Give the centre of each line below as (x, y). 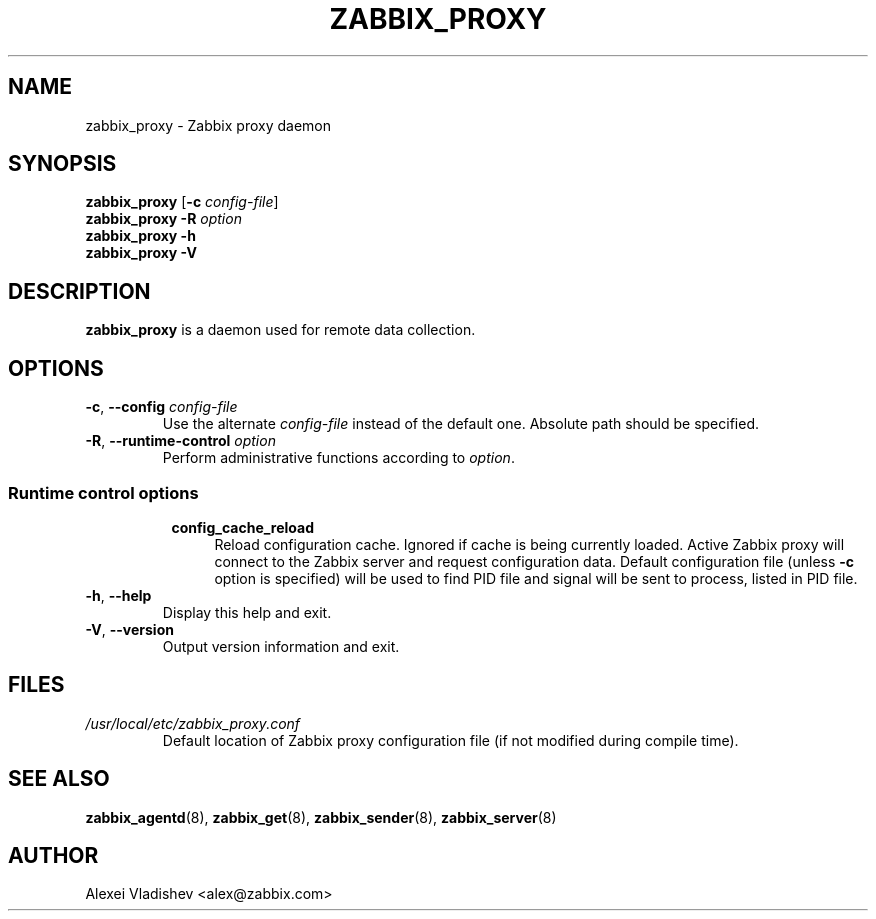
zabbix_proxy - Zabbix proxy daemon (208, 125)
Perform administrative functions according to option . (338, 458)
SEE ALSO (59, 779)
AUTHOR (53, 855)
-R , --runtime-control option (180, 441)
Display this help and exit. (247, 612)
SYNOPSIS (62, 164)
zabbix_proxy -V (141, 253)
